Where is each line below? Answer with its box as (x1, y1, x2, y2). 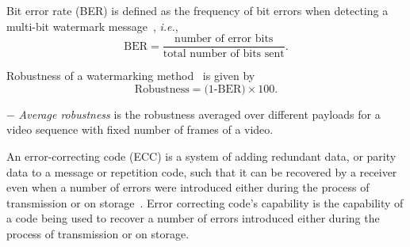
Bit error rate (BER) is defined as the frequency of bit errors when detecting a (6, 2, 389, 18)
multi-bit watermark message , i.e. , (6, 17, 178, 34)
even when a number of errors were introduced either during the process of (6, 179, 370, 196)
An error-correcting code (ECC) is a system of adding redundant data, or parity (6, 148, 397, 165)
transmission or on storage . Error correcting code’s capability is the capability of (6, 194, 404, 211)
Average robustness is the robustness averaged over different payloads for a (18, 105, 381, 122)
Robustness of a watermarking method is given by (6, 67, 255, 84)
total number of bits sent (163, 48, 285, 60)
